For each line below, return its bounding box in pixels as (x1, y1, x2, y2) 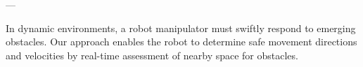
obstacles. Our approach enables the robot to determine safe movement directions (6, 34, 357, 49)
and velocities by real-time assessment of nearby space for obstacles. (6, 47, 298, 62)
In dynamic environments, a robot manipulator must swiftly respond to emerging (6, 20, 356, 35)
